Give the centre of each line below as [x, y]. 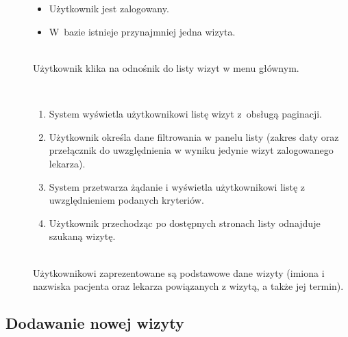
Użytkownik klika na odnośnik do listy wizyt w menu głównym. [166, 67]
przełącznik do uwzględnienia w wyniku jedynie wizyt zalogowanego [191, 150]
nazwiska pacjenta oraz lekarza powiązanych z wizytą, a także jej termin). [188, 286]
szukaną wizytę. [82, 236]
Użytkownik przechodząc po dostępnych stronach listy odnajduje [185, 223]
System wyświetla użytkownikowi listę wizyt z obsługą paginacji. [185, 114]
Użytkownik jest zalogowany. [109, 9]
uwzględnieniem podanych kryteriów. [126, 200]
